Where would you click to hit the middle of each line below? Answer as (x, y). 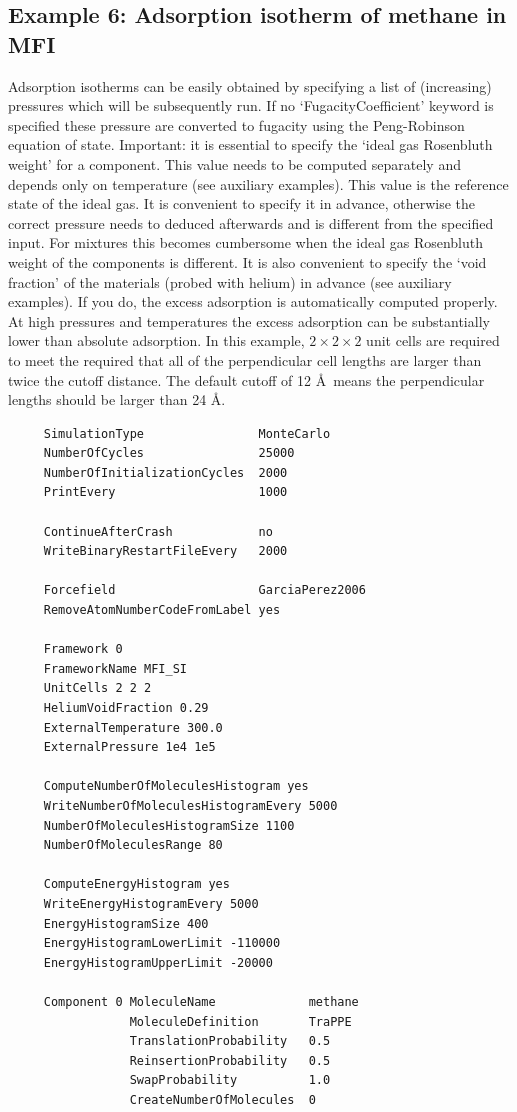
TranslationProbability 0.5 (230, 1041)
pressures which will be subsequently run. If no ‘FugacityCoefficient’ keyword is (251, 105)
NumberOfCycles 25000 (169, 453)
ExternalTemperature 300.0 (133, 727)
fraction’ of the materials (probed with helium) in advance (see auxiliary (230, 281)
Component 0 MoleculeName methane (201, 1001)
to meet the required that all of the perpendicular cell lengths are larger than (245, 359)
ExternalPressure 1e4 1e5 (129, 747)
